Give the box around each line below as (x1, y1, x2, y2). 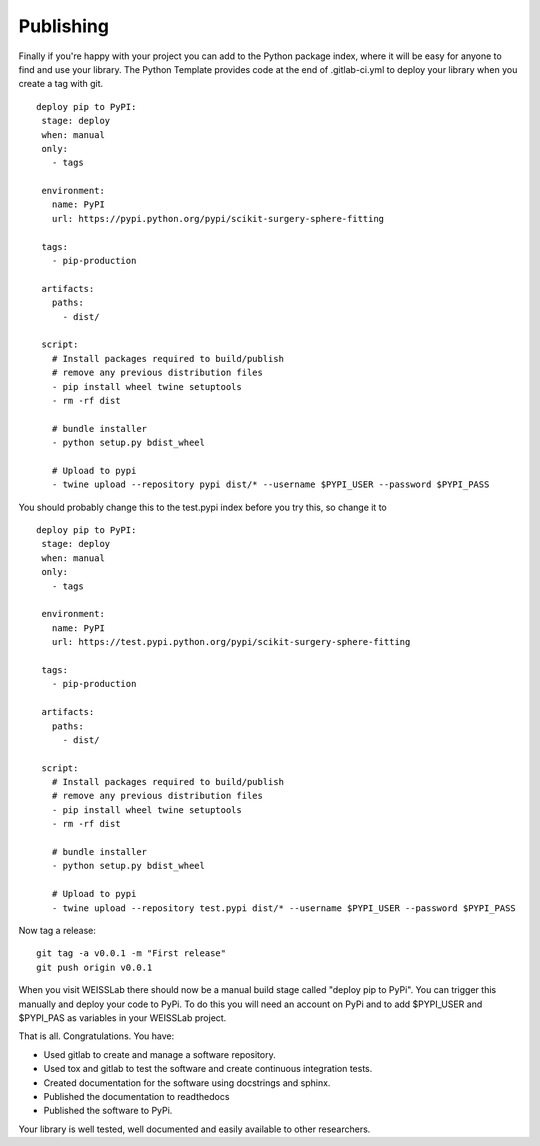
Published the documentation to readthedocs (43, 1090, 230, 1102)
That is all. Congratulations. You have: (18, 1030, 175, 1042)
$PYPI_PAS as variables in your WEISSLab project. (18, 1011, 227, 1024)
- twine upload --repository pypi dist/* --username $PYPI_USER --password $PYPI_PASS (51, 479, 490, 490)
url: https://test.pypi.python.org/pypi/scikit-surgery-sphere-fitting (51, 636, 411, 648)
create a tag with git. (18, 78, 104, 90)
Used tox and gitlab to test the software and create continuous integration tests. (43, 1063, 373, 1075)
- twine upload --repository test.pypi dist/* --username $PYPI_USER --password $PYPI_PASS (51, 902, 517, 914)
